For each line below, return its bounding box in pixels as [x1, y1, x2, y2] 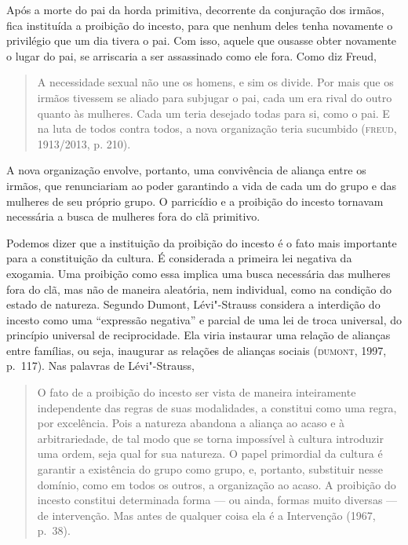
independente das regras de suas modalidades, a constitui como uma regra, [37, 399, 397, 415]
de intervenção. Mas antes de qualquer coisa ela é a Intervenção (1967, [37, 507, 376, 523]
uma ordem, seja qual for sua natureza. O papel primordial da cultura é [37, 445, 383, 462]
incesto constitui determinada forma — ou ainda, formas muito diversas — [37, 492, 398, 508]
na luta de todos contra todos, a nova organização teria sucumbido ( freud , [37, 120, 397, 137]
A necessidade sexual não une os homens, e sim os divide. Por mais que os [37, 74, 394, 90]
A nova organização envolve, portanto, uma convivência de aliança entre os [6, 162, 366, 178]
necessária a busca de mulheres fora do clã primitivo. [6, 208, 260, 225]
